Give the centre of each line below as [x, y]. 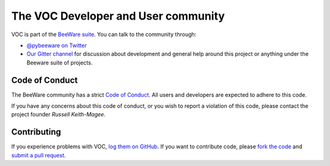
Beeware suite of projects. [60, 62]
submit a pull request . [39, 155]
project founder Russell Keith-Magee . [59, 115]
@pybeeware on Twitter [57, 45]
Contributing [36, 132]
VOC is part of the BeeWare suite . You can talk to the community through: [104, 34]
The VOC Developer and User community [118, 16]
